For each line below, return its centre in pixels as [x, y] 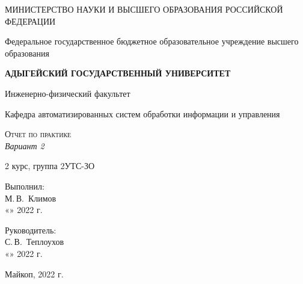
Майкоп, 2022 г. [34, 273]
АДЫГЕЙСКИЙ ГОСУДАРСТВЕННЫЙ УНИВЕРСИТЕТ [118, 73]
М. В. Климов [31, 198]
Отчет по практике [38, 134]
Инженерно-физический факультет [68, 93]
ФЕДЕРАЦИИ [30, 21]
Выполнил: [25, 186]
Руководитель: [31, 230]
